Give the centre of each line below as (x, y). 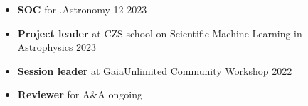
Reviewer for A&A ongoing (80, 94)
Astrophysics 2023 (57, 47)
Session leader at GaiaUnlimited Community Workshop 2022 (155, 70)
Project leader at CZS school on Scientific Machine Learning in (160, 33)
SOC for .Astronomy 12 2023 (82, 9)
